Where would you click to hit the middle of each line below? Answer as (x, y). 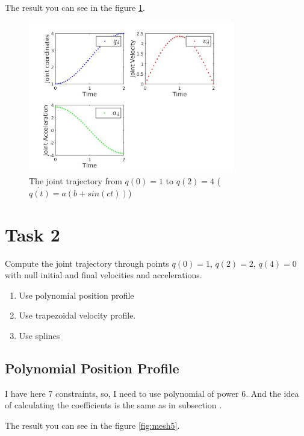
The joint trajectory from (76, 181)
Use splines (39, 336)
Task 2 (33, 234)
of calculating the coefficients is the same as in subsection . (113, 405)
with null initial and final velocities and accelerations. (104, 275)
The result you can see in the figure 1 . (75, 7)
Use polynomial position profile (76, 295)
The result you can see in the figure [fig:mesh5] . (92, 425)
